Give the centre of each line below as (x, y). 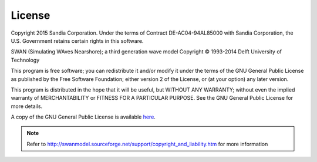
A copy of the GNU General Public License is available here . (83, 117)
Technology (25, 60)
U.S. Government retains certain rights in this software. (77, 41)
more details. (27, 106)
